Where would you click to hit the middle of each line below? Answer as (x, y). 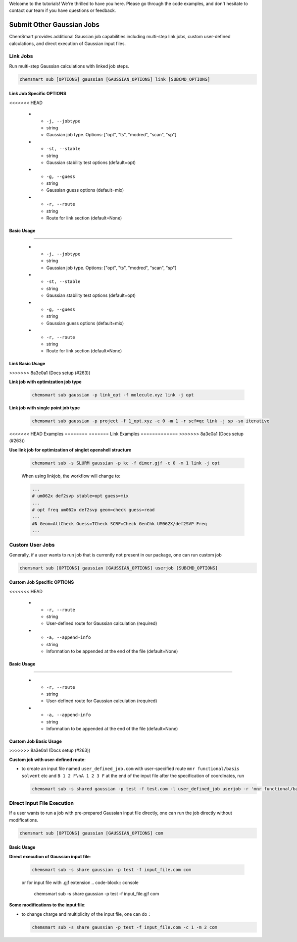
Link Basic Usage (27, 364)
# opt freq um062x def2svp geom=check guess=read (93, 510)
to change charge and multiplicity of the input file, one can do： (87, 914)
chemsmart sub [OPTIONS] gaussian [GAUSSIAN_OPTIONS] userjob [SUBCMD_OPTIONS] (119, 568)
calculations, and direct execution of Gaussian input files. (68, 43)
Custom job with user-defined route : (48, 759)
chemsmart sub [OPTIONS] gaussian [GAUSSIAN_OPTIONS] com (91, 833)
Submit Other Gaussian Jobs (54, 25)
